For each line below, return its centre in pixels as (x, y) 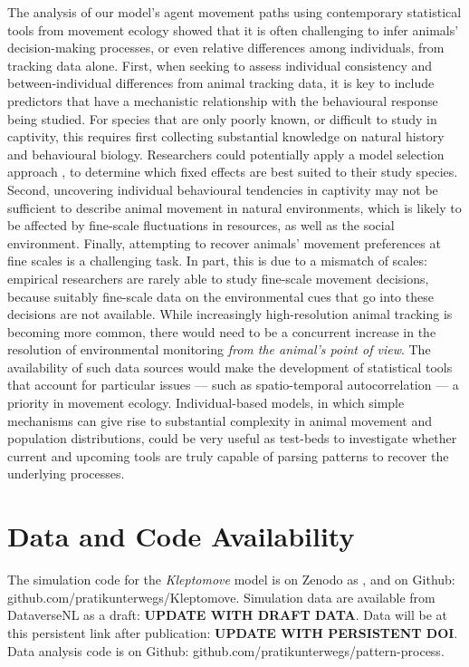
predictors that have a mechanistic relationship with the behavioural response (223, 100)
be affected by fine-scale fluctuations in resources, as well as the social (201, 225)
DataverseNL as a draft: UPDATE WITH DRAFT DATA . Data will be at (228, 615)
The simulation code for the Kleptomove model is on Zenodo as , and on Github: (231, 580)
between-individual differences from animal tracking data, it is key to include (221, 83)
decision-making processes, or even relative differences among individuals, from (226, 48)
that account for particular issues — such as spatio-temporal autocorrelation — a (233, 385)
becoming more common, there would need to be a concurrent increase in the (222, 331)
